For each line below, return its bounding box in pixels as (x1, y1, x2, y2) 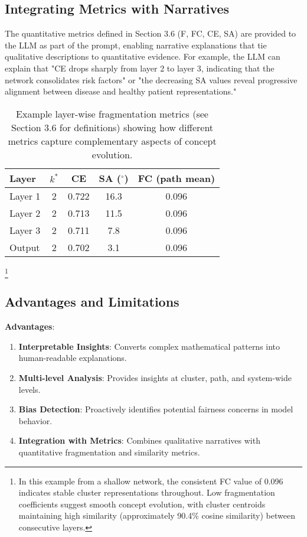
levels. (18, 383, 41, 395)
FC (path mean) (138, 171, 215, 185)
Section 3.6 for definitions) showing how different (11, 120, 214, 134)
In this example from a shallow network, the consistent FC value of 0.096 (18, 474, 283, 487)
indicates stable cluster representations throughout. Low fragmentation (18, 486, 275, 499)
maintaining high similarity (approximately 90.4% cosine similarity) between (18, 509, 295, 522)
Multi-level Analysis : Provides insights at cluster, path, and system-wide (18, 372, 292, 384)
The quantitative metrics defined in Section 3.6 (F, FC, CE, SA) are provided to (5, 27, 296, 40)
